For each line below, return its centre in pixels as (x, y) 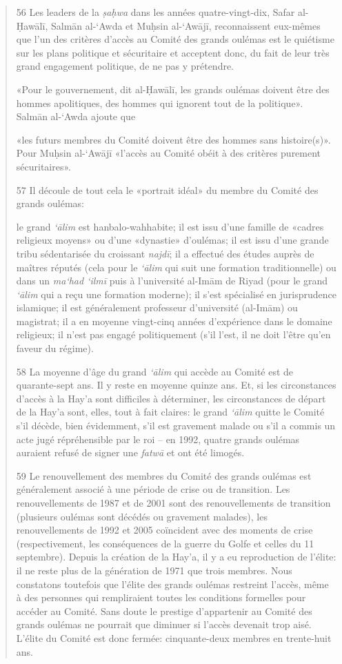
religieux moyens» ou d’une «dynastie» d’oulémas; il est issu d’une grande (172, 240)
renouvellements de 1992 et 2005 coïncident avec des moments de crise (164, 530)
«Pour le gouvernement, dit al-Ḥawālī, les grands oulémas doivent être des (173, 89)
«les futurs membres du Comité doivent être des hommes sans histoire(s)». (173, 139)
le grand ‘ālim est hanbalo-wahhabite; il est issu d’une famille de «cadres (170, 226)
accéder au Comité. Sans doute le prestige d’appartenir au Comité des (164, 611)
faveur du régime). (55, 348)
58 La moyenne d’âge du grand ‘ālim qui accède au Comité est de (155, 371)
